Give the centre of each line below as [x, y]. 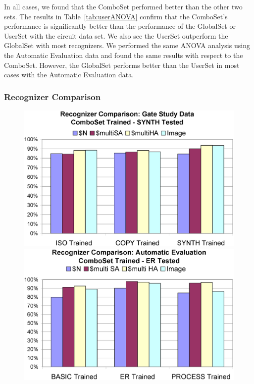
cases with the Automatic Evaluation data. [69, 75]
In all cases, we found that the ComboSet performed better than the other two [123, 6]
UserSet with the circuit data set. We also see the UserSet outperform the [116, 35]
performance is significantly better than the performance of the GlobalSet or [120, 26]
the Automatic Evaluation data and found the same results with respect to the [124, 55]
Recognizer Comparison [52, 96]
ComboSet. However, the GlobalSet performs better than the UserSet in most [122, 65]
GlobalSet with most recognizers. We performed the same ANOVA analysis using [127, 45]
